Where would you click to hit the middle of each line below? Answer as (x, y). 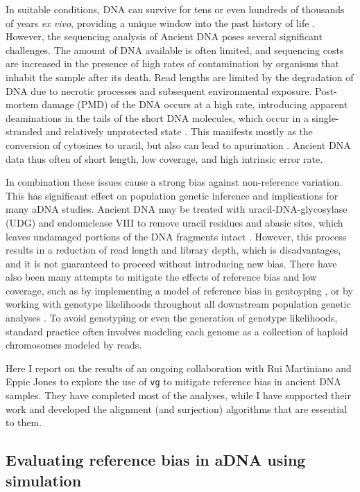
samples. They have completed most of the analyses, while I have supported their (178, 395)
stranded (24, 131)
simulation (44, 480)
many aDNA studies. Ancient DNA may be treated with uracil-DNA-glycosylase (177, 209)
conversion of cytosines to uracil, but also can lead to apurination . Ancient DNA (178, 144)
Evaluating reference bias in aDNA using (156, 460)
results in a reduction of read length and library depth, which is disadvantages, (173, 250)
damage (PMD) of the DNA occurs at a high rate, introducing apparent (195, 104)
